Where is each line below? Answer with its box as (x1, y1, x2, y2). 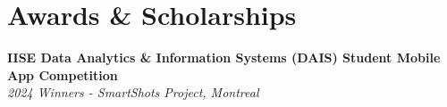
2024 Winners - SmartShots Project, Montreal (7, 83, 259, 102)
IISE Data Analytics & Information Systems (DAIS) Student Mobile (7, 48, 441, 67)
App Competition (7, 65, 118, 84)
